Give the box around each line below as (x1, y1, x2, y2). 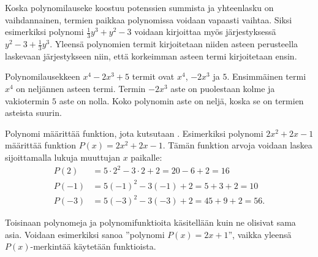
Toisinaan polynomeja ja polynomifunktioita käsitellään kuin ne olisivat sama (5, 216, 296, 229)
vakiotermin (5, 94, 50, 107)
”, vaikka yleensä (228, 228, 292, 240)
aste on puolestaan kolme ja (170, 82, 275, 95)
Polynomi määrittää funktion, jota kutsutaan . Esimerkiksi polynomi (5, 126, 263, 139)
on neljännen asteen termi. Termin (16, 82, 146, 95)
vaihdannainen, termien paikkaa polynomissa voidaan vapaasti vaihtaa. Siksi (5, 13, 292, 26)
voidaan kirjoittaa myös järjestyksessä (134, 25, 276, 38)
